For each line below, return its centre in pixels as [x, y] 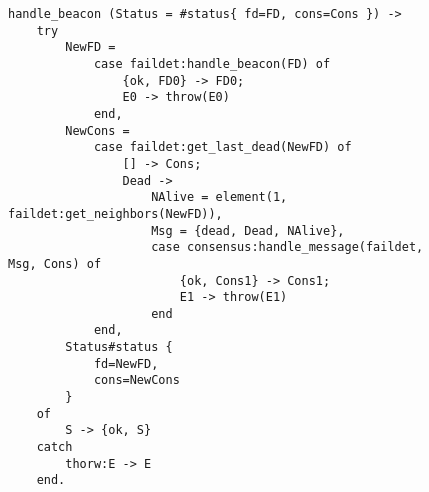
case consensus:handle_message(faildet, [287, 247]
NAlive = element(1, [219, 197]
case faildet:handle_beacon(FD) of [212, 63]
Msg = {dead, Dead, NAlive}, [248, 230]
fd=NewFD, [126, 363]
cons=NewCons [136, 380]
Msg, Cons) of [55, 263]
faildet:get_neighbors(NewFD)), [115, 213]
